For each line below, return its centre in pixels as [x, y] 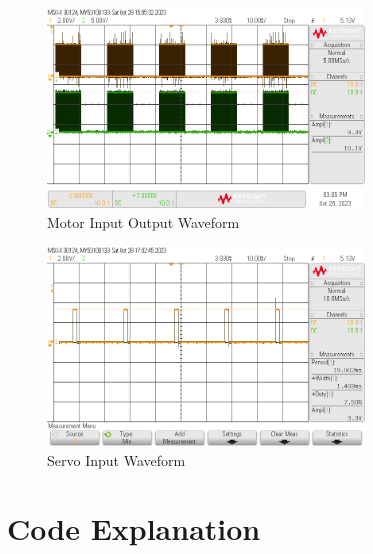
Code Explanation [134, 528]
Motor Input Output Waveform [143, 221]
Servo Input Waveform [116, 459]
